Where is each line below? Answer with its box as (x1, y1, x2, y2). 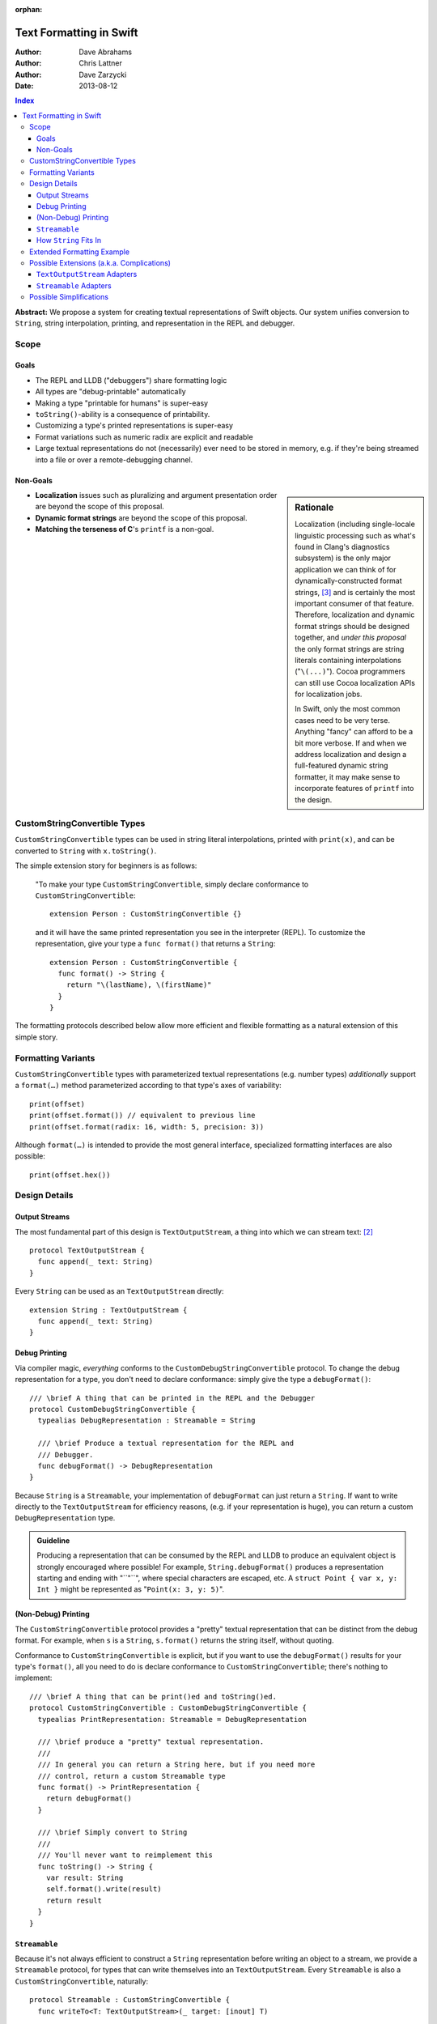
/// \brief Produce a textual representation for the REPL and (37, 1439, 295, 1448)
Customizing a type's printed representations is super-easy (35, 421, 234, 431)
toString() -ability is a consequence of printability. (35, 410, 210, 419)
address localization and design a (295, 750, 407, 759)
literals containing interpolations (295, 655, 402, 665)
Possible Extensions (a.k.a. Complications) (29, 257, 172, 267)
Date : (15, 81, 34, 91)
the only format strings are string (295, 644, 405, 653)
